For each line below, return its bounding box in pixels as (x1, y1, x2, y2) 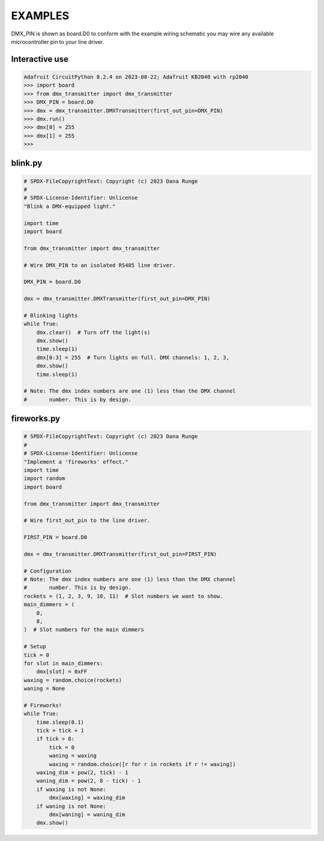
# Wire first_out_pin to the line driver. (23, 517, 151, 524)
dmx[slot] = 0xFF (36, 668, 88, 675)
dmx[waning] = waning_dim (49, 811, 125, 818)
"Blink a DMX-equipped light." (23, 203, 116, 209)
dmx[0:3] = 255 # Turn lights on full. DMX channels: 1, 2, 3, (36, 354, 230, 361)
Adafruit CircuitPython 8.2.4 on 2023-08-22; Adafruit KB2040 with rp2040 (23, 73, 249, 80)
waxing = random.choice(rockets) (23, 677, 122, 684)
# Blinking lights (23, 312, 78, 319)
